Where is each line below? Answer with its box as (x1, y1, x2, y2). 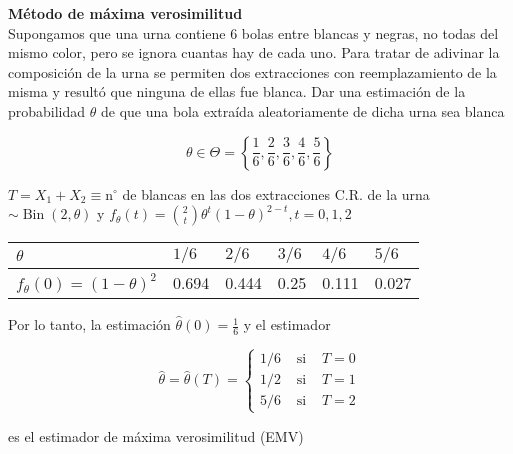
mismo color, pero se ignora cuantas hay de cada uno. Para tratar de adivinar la (8, 42, 500, 63)
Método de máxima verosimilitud (8, 3, 243, 23)
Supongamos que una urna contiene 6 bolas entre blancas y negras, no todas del (8, 22, 499, 43)
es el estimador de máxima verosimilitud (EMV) (8, 425, 304, 446)
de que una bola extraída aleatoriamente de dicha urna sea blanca (100, 100, 505, 121)
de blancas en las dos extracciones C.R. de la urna (122, 183, 430, 204)
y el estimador (243, 314, 331, 335)
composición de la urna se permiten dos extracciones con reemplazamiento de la (8, 61, 497, 82)
